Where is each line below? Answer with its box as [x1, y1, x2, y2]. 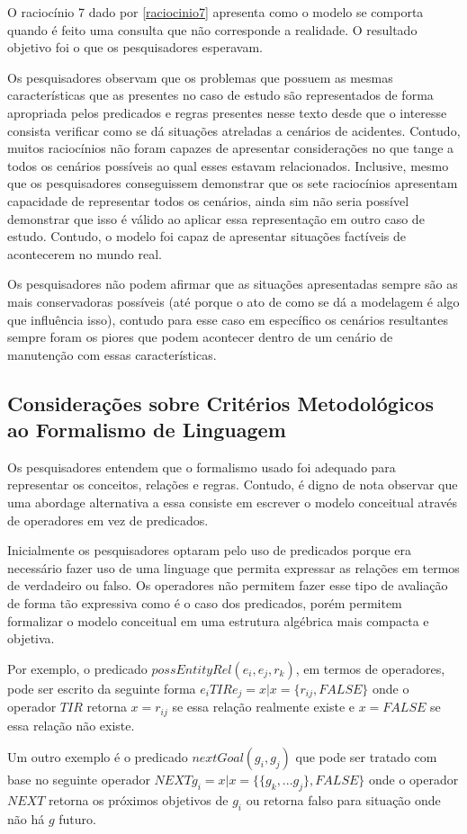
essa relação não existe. [7, 715, 135, 734]
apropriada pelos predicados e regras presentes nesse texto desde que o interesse [7, 103, 447, 121]
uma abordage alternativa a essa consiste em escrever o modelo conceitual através [7, 493, 457, 512]
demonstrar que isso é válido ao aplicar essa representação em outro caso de [7, 209, 425, 228]
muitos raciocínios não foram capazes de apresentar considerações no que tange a [7, 139, 454, 157]
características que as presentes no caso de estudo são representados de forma [7, 85, 434, 104]
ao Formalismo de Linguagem [7, 416, 286, 444]
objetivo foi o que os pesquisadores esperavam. [7, 38, 263, 57]
